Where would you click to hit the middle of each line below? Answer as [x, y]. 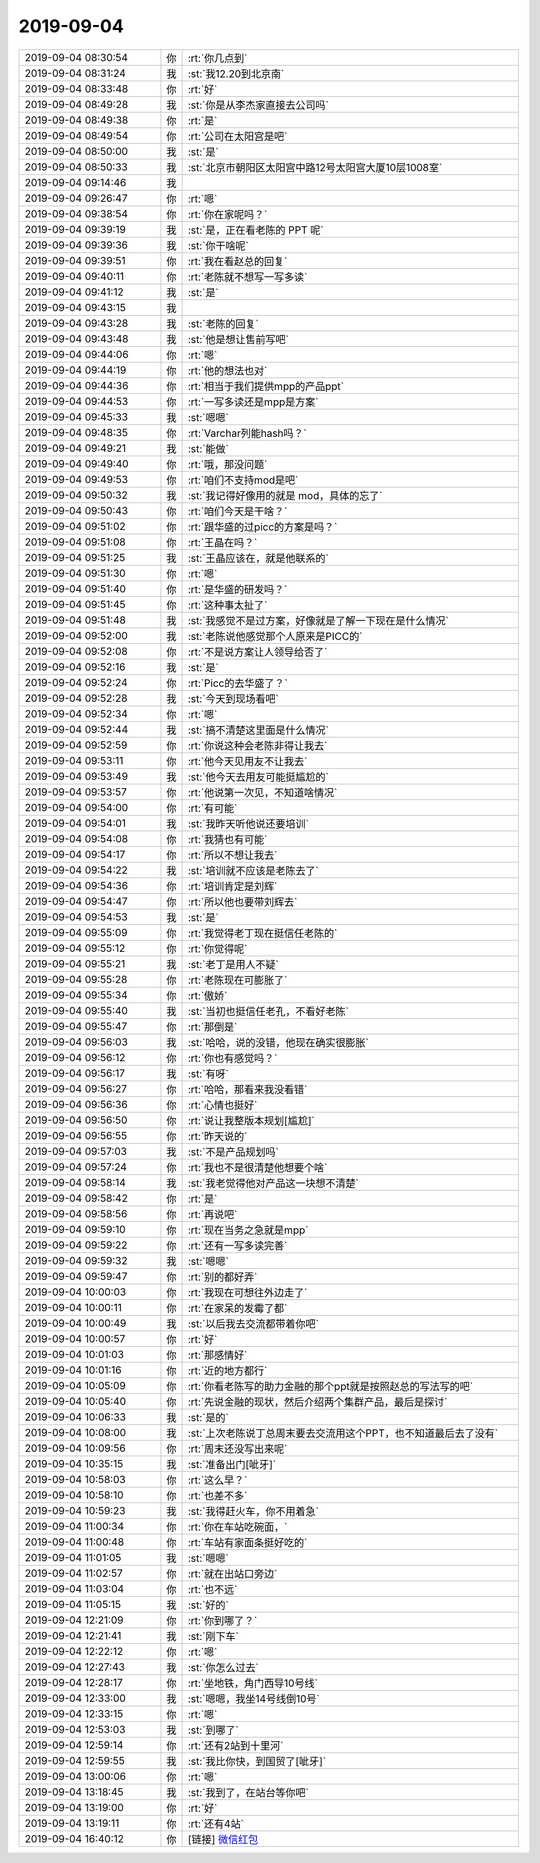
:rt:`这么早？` [217, 1480]
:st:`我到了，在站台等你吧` [248, 1792]
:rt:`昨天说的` [217, 1136]
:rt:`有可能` [212, 808]
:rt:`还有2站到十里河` [235, 1745]
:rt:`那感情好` [217, 1355]
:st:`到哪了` [213, 1730]
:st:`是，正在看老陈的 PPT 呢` [255, 230]
